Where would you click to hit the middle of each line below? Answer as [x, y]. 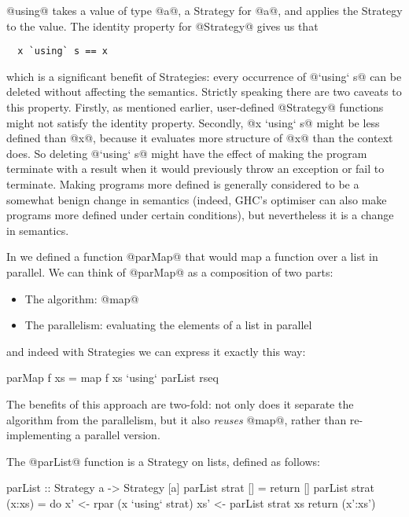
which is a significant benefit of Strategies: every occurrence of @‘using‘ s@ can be [204, 76]
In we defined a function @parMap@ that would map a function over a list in [192, 257]
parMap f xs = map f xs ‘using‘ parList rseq [112, 378]
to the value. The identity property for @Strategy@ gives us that [162, 26]
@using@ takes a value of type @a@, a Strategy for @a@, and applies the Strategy [204, 10]
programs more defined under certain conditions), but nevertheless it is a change [200, 215]
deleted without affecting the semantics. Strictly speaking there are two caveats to [204, 92]
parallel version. [122, 435]
